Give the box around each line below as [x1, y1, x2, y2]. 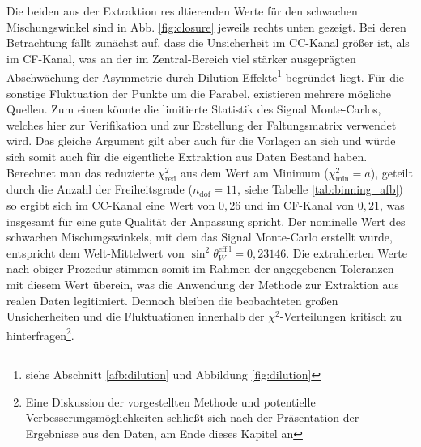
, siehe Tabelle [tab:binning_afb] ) [237, 181, 403, 198]
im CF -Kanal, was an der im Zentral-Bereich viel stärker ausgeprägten [6, 49, 356, 66]
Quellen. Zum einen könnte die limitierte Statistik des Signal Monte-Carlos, [6, 100, 381, 117]
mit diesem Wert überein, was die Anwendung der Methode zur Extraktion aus [6, 275, 399, 292]
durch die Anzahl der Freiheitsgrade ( [6, 181, 193, 198]
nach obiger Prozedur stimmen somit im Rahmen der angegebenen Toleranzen [6, 260, 394, 277]
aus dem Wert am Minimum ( [180, 164, 329, 181]
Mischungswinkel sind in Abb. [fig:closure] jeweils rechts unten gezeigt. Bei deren [6, 18, 406, 35]
